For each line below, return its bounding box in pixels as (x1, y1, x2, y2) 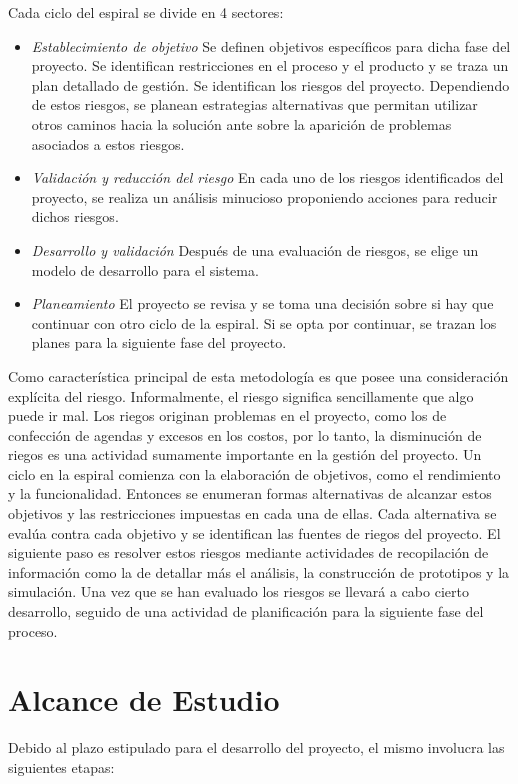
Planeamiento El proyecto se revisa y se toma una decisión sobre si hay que (31, 293, 494, 314)
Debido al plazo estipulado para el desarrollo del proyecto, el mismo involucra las (8, 737, 505, 758)
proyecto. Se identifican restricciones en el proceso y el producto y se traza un (31, 55, 509, 76)
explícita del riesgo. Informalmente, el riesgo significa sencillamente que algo (8, 385, 474, 406)
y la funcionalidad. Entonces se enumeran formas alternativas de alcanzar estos (8, 483, 492, 504)
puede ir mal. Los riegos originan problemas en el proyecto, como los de (8, 405, 447, 426)
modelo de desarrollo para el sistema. (31, 259, 259, 280)
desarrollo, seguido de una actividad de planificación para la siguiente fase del (8, 601, 484, 622)
